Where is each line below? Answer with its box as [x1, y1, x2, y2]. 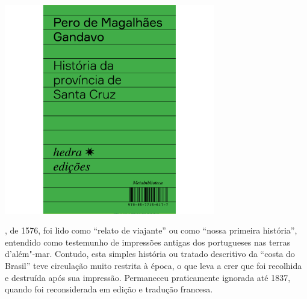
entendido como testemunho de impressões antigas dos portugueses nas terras [5, 235, 291, 248]
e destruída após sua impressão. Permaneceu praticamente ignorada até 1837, [5, 271, 291, 283]
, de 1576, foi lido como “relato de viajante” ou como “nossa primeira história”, [5, 224, 297, 237]
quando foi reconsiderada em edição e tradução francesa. [5, 283, 213, 295]
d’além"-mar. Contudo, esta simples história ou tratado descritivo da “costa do [5, 247, 295, 260]
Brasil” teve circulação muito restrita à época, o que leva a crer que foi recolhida [5, 259, 302, 272]
